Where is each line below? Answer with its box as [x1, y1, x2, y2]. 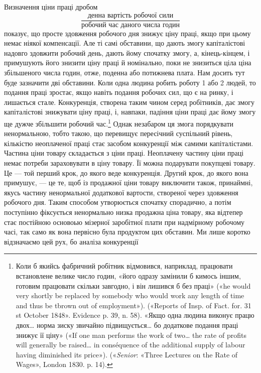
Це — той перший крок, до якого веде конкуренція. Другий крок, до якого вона [4, 167, 248, 178]
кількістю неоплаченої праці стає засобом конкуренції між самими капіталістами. [4, 138, 253, 148]
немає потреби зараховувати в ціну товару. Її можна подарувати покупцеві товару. [4, 158, 255, 168]
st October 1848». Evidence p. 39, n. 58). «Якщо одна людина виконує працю [16, 310, 254, 320]
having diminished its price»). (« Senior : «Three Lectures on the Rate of [16, 349, 238, 359]
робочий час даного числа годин [81, 21, 180, 29]
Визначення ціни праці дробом [4, 2, 98, 12]
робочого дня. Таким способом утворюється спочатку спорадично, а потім [4, 197, 231, 207]
